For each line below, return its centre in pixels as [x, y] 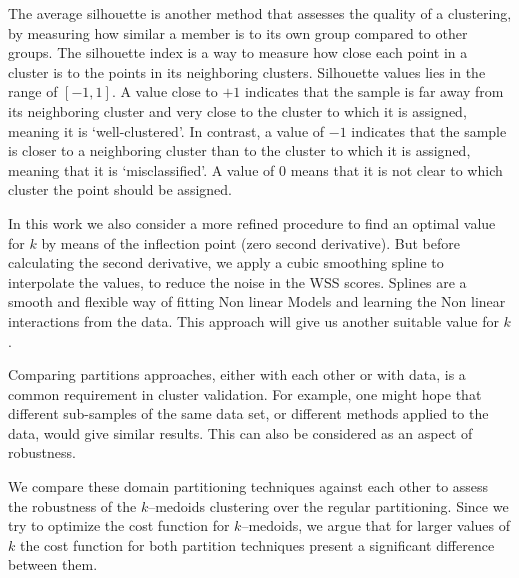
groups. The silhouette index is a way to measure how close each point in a [238, 52]
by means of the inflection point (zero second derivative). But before [250, 242]
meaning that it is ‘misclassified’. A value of [141, 169]
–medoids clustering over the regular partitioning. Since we [328, 505]
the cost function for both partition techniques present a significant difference [257, 544]
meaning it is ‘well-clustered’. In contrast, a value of [166, 130]
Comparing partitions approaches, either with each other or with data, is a [237, 374]
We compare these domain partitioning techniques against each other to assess [248, 486]
